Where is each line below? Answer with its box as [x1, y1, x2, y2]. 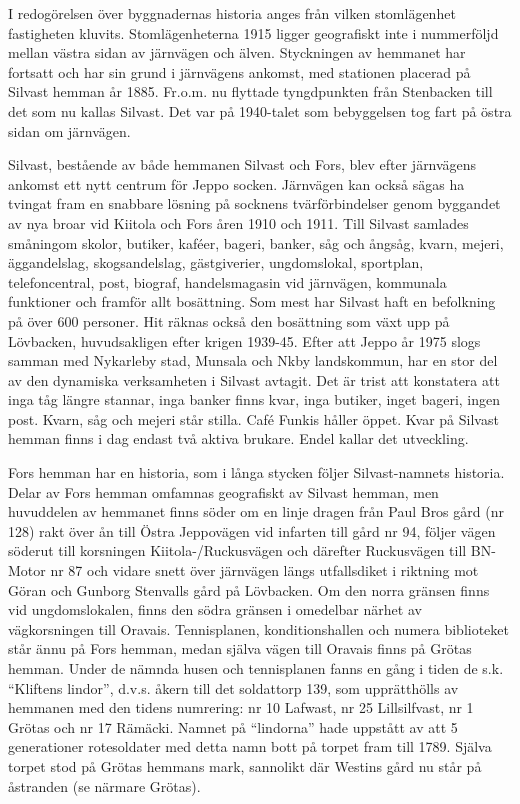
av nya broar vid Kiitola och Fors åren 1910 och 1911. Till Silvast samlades [8, 212, 469, 233]
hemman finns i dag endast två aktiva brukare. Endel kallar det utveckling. [8, 428, 469, 449]
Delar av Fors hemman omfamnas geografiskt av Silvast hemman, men [8, 481, 439, 502]
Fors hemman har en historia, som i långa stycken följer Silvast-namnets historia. [8, 462, 505, 483]
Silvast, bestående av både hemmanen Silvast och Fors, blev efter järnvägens [8, 154, 477, 175]
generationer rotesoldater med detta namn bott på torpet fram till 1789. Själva [8, 736, 492, 757]
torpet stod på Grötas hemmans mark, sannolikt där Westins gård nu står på [8, 755, 482, 776]
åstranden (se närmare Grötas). [8, 775, 201, 796]
